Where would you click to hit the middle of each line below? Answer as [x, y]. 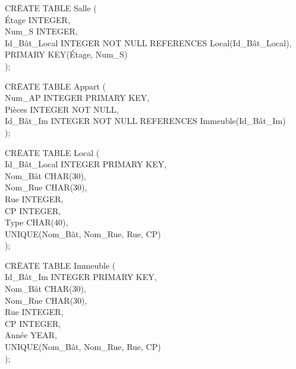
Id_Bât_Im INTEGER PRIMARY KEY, [81, 277]
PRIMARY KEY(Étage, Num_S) [66, 54]
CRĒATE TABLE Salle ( [51, 8]
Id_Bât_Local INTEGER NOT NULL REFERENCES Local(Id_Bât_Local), [148, 42]
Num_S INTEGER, [41, 31]
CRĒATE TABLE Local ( [52, 152]
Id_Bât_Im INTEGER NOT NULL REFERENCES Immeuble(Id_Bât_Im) [145, 121]
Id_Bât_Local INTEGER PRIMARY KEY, [86, 164]
